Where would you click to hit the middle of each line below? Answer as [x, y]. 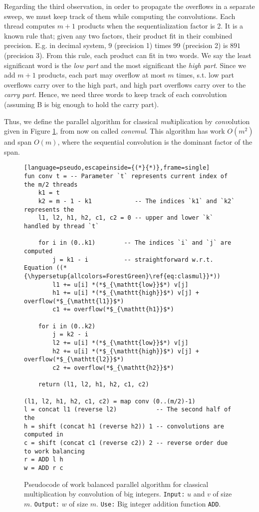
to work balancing [54, 451]
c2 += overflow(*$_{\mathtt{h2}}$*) [113, 368]
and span [18, 142]
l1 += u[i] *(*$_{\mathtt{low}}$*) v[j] [121, 285]
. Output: [45, 503]
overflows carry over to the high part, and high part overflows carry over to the [125, 84]
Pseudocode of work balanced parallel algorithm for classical [116, 484]
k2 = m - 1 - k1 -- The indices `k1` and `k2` [136, 201]
